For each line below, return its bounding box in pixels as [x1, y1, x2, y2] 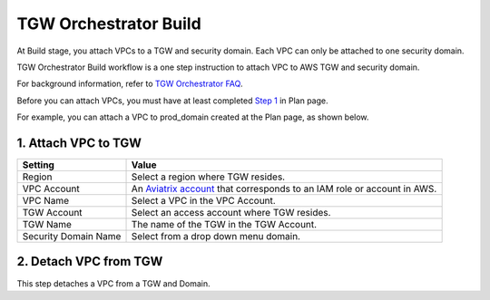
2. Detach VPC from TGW [16, 254, 163, 269]
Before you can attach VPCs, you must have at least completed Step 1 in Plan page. [16, 95, 328, 106]
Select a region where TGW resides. [131, 170, 286, 183]
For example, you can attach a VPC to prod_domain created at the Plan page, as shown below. [16, 111, 369, 122]
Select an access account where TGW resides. [131, 207, 331, 219]
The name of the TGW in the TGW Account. [131, 218, 318, 231]
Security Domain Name [22, 230, 122, 243]
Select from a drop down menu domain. [131, 230, 301, 243]
